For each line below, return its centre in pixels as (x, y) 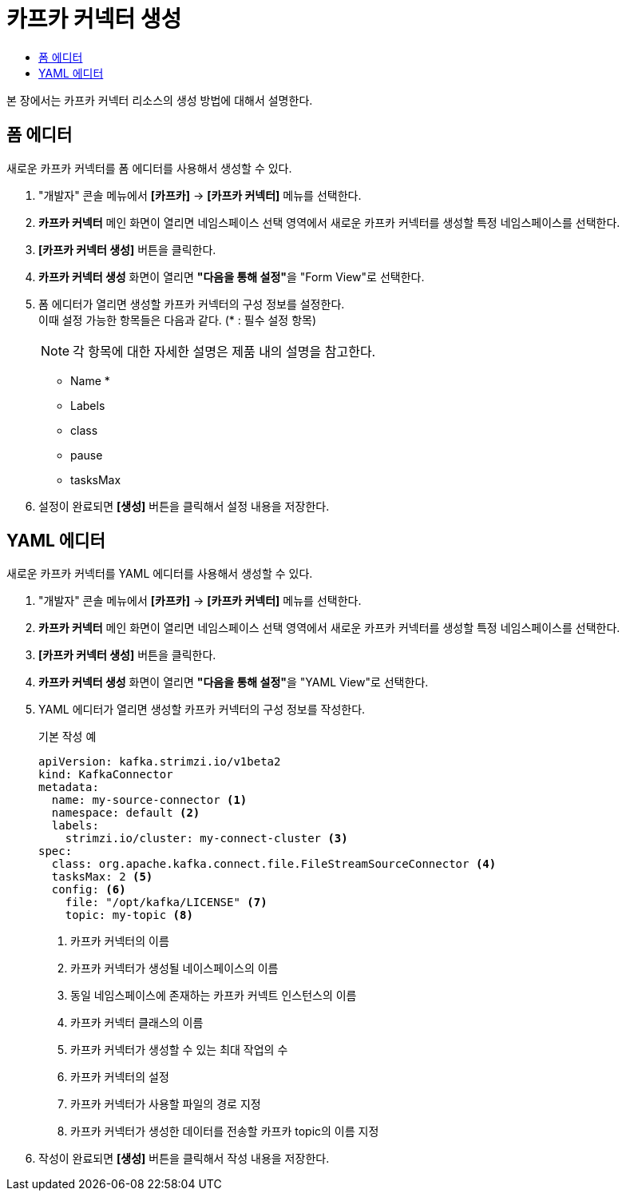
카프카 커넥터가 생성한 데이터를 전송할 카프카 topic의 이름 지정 (225, 1131)
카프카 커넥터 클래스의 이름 (137, 1023)
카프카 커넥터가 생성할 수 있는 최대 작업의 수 (179, 1050)
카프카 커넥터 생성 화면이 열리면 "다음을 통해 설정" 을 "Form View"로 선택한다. (232, 276)
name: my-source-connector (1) (149, 800)
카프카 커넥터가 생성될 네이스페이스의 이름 (174, 968)
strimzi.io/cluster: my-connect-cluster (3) (206, 839)
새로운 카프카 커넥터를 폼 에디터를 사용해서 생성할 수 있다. (149, 168)
